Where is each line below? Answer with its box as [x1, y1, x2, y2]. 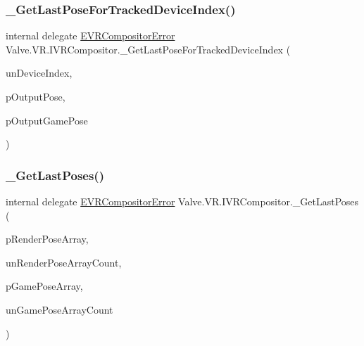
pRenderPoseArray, [6, 231, 89, 246]
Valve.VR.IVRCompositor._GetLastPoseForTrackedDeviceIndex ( [6, 41, 291, 56]
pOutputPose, [6, 89, 65, 103]
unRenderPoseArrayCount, [6, 255, 122, 269]
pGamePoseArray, [6, 278, 83, 293]
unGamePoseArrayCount [6, 302, 113, 316]
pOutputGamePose [6, 113, 88, 127]
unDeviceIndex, [6, 65, 73, 80]
